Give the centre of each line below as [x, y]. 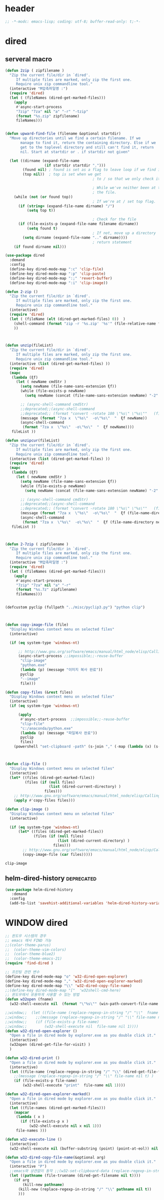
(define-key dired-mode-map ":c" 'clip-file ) [57, 269]
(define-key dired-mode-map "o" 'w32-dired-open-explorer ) [66, 976]
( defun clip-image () [27, 809]
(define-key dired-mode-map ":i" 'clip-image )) [59, 283]
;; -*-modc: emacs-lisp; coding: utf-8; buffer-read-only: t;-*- [73, 22]
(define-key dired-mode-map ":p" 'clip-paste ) [58, 274]
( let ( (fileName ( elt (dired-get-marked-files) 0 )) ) [67, 319]
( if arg [21, 1180]
